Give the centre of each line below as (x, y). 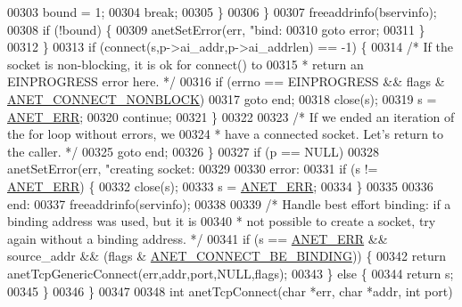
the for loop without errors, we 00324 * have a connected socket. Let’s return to (226, 134)
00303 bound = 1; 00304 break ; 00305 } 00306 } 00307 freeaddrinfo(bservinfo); (222, 12)
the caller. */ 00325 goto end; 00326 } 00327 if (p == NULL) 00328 (193, 151)
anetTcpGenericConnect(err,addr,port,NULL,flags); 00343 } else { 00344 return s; (231, 273)
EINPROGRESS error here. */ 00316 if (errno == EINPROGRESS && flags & (226, 81)
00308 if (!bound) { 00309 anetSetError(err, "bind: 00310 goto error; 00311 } (216, 29)
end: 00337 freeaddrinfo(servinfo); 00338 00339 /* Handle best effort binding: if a (229, 203)
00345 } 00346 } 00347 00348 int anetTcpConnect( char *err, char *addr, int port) (230, 291)
